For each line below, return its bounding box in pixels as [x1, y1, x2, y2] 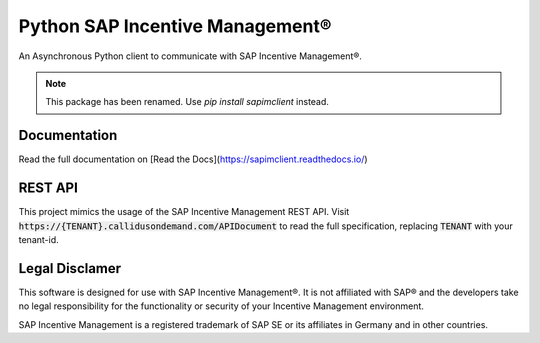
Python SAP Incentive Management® [18, 15, 332, 37]
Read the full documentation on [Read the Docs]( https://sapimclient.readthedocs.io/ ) [18, 153, 369, 165]
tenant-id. [18, 233, 59, 245]
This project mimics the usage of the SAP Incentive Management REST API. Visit [18, 206, 350, 218]
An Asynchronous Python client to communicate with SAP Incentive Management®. [18, 50, 362, 62]
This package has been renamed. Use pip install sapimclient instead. [45, 96, 330, 108]
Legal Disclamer [18, 260, 122, 277]
